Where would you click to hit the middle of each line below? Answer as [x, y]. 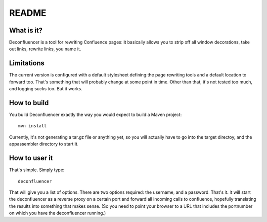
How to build [29, 103]
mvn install [32, 126]
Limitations [27, 63]
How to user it [31, 158]
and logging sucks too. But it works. [46, 89]
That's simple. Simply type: [37, 170]
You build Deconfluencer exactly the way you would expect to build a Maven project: [95, 115]
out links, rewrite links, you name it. [45, 49]
